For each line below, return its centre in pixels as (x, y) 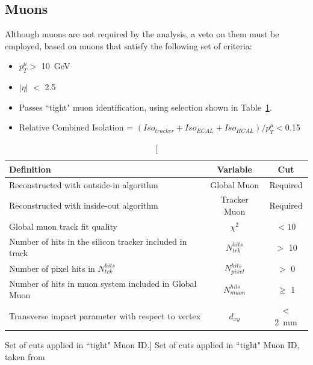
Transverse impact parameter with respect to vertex (105, 316)
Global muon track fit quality (63, 226)
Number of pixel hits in (52, 268)
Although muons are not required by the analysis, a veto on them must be (142, 34)
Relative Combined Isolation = (76, 127)
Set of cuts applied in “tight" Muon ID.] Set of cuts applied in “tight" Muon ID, (152, 345)
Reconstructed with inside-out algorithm (84, 205)
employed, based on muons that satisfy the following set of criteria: (129, 45)
